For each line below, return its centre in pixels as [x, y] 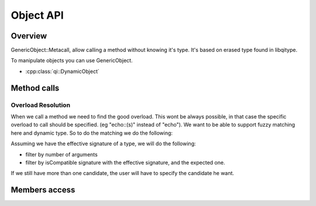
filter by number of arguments [61, 154]
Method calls [35, 88]
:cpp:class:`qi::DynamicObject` [62, 71]
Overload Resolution [40, 105]
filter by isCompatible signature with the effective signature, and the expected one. [125, 162]
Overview [29, 36]
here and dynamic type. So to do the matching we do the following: [92, 133]
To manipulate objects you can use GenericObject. [72, 61]
